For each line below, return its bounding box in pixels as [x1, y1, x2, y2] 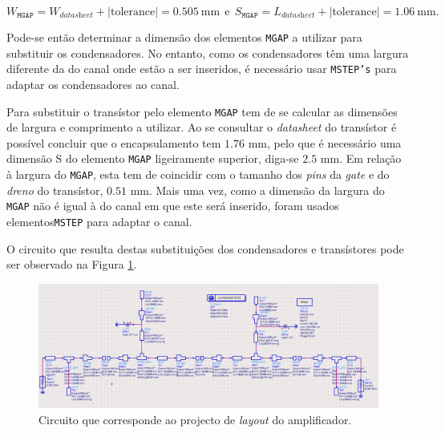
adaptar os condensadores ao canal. [6, 75, 180, 92]
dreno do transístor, [6, 181, 103, 198]
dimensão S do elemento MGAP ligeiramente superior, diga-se [6, 150, 299, 167]
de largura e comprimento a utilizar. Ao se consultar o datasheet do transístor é [6, 119, 397, 136]
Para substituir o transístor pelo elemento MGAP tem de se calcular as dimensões [6, 103, 398, 119]
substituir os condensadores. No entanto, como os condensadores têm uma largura [6, 44, 409, 61]
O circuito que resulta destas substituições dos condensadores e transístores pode [6, 240, 404, 257]
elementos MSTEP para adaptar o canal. [6, 212, 192, 229]
